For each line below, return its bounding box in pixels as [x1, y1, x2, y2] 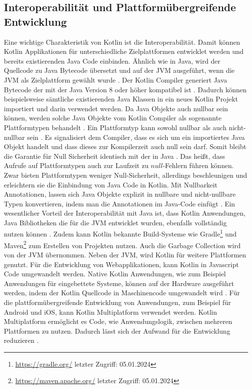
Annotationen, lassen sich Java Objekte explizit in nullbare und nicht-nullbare [4, 189, 236, 199]
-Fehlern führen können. [162, 160, 234, 170]
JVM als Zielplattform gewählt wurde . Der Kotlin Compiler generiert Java [4, 74, 227, 85]
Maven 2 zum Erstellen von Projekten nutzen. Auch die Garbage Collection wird [4, 238, 241, 250]
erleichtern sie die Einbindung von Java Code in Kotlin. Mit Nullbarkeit [4, 179, 218, 189]
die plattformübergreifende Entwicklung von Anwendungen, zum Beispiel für [4, 297, 231, 307]
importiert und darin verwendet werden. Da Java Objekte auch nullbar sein [4, 103, 228, 113]
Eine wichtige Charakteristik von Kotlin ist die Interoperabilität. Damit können [4, 36, 240, 47]
